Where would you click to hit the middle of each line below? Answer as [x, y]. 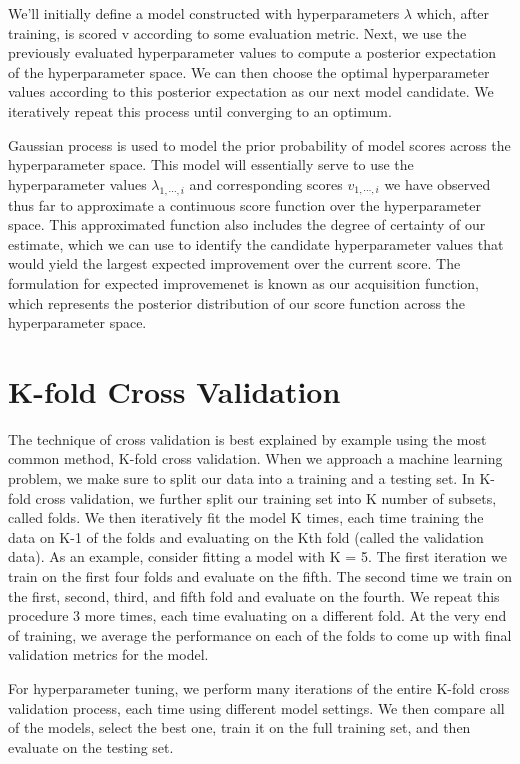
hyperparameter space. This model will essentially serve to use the [211, 164]
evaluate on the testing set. [91, 746]
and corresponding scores [266, 183]
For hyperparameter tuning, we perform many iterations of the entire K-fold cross [259, 687]
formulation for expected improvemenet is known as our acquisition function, [243, 282]
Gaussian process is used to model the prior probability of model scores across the [259, 144]
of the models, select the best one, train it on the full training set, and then [239, 727]
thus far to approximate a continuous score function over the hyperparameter [245, 204]
